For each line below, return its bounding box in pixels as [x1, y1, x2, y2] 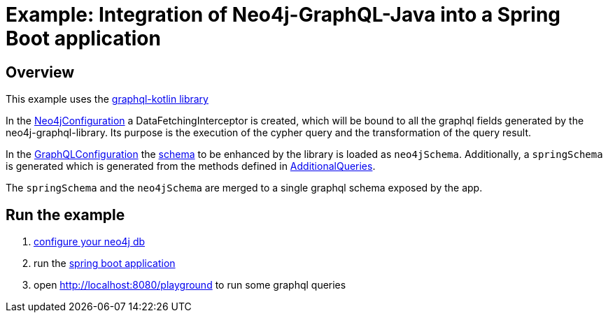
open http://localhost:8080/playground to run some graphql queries [34, 279, 346, 291]
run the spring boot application [34, 257, 176, 270]
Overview [6, 63, 75, 81]
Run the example [6, 205, 125, 224]
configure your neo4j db [34, 236, 146, 248]
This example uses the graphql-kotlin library [6, 93, 208, 106]
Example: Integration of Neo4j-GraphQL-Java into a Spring [6, 3, 561, 27]
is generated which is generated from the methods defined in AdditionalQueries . [6, 160, 376, 173]
